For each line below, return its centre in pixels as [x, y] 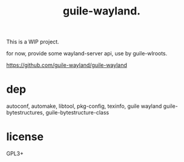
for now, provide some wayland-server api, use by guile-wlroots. [87, 54]
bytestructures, [25, 113]
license [25, 137]
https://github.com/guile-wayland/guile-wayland [67, 65]
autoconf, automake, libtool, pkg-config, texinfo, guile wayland [84, 106]
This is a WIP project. [33, 42]
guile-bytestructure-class [77, 113]
